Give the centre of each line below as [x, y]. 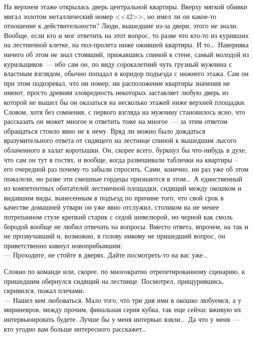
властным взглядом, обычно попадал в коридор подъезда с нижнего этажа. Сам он [126, 73]
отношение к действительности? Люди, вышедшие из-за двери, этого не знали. [121, 26]
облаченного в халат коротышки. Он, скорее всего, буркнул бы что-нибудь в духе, [126, 149]
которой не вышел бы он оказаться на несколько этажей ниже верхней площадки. [125, 102]
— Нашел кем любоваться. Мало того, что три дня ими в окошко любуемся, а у [123, 300]
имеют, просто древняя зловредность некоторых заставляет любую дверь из [116, 92]
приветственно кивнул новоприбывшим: [63, 245]
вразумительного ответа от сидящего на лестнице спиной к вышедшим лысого [120, 140]
